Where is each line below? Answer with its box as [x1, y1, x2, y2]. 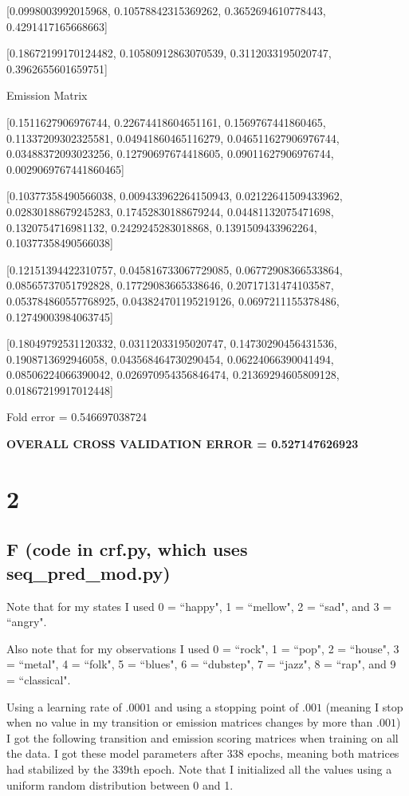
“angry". [6, 613, 47, 630]
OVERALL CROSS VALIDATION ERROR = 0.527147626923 [6, 435, 359, 452]
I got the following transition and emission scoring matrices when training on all [6, 729, 399, 746]
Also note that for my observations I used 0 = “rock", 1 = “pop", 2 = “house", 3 [6, 640, 399, 656]
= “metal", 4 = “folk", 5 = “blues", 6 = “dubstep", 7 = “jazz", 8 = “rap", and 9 [6, 656, 396, 672]
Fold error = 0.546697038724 [6, 408, 147, 425]
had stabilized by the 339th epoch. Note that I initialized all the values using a [6, 760, 392, 777]
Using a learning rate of [6, 698, 122, 715]
